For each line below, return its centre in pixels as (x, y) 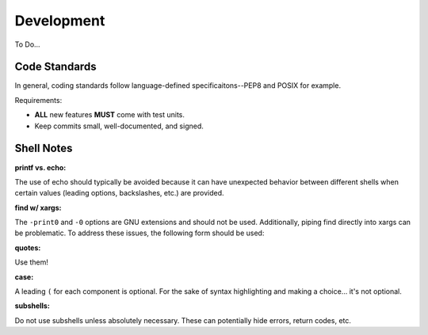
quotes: (28, 247)
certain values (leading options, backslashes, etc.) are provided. (120, 193)
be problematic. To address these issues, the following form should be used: (139, 233)
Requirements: (38, 100)
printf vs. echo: (40, 167)
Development (60, 21)
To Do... (27, 44)
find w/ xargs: (38, 207)
